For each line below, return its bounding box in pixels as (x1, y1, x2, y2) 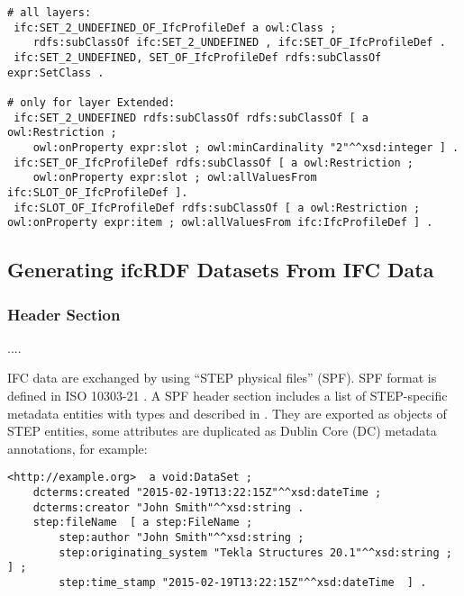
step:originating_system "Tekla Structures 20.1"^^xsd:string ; (59, 546, 452, 559)
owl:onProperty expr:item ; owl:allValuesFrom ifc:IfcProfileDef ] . (7, 216, 433, 230)
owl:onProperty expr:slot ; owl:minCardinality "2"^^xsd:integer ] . (32, 140, 459, 154)
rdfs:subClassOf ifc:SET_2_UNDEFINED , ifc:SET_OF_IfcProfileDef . (32, 36, 446, 50)
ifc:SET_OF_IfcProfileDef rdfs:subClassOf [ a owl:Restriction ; (14, 156, 414, 169)
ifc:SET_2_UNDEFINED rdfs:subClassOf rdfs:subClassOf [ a (14, 111, 368, 124)
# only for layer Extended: (7, 95, 176, 109)
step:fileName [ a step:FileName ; (32, 516, 253, 529)
